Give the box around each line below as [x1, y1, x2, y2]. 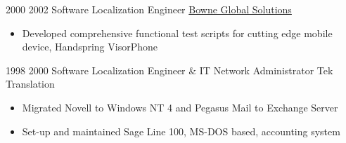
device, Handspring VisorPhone [22, 39, 158, 54]
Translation [6, 76, 55, 91]
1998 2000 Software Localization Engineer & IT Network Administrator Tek [6, 62, 333, 77]
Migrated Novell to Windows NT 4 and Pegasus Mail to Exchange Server [22, 100, 338, 114]
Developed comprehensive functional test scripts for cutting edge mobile [22, 25, 333, 40]
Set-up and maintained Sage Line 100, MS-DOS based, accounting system [22, 123, 340, 138]
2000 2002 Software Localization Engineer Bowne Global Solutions [6, 2, 292, 16]
